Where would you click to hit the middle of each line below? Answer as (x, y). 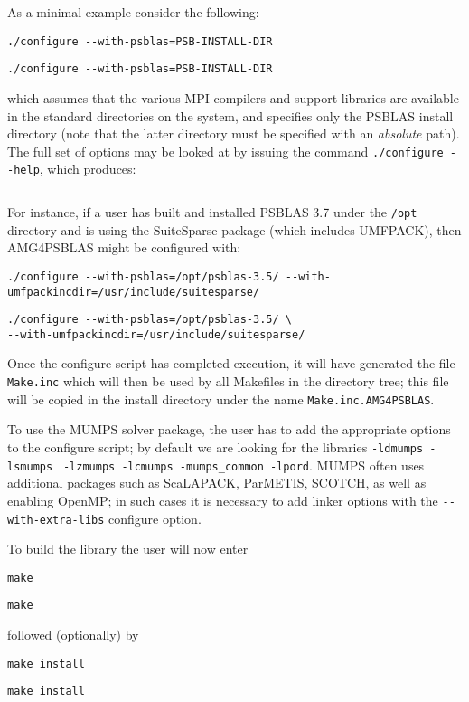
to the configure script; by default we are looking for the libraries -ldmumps (216, 446)
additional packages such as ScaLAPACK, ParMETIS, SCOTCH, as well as (217, 483)
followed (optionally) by (73, 635)
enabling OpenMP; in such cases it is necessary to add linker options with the (223, 500)
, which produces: (88, 169)
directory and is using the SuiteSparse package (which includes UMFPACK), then (234, 229)
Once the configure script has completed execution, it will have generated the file (231, 363)
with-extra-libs (56, 520)
